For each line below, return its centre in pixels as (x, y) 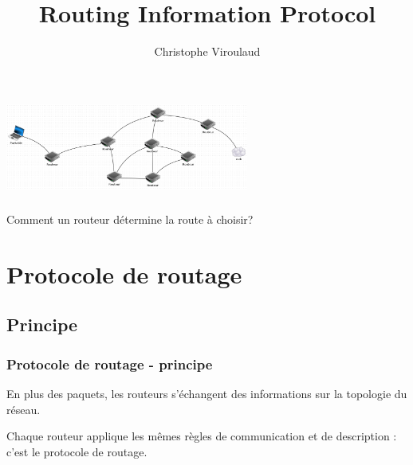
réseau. (24, 409)
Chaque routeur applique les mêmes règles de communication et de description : (202, 436)
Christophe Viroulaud (207, 51)
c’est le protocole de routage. (77, 451)
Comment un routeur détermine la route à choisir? (130, 219)
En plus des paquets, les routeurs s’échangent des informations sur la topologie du (207, 393)
